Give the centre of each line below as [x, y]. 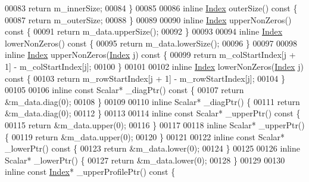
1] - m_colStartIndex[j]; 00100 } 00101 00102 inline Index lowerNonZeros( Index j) [154, 66]
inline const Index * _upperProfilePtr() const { [90, 172]
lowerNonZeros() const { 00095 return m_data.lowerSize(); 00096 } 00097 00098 [151, 43]
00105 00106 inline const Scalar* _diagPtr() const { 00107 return [124, 90]
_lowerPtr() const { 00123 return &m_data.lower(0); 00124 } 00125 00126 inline [152, 148]
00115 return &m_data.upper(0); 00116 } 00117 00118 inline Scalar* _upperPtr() [155, 124]
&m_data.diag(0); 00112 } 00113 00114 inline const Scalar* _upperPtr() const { [153, 113]
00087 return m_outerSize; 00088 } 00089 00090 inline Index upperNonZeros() [148, 19]
